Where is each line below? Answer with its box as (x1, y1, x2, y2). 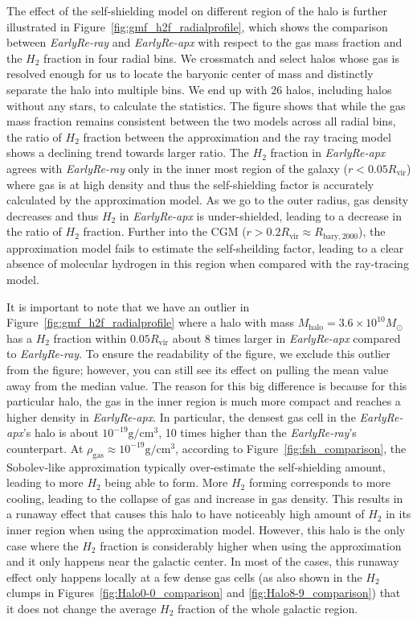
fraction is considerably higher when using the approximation (100, 537, 402, 554)
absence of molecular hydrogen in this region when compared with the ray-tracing (6, 255, 409, 272)
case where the (6, 537, 79, 554)
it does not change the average (6, 600, 157, 617)
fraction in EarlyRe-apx (270, 144, 386, 161)
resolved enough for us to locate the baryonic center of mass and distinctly (6, 65, 374, 82)
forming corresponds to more (248, 474, 391, 491)
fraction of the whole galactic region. (178, 600, 358, 617)
